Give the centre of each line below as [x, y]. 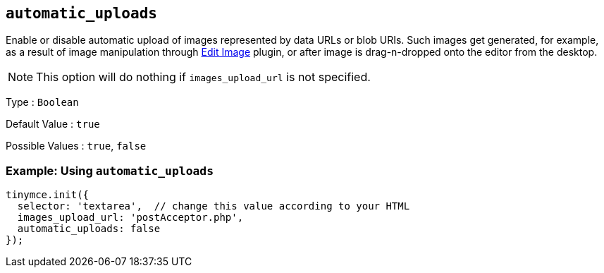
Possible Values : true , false [76, 146]
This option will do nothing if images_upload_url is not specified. [203, 77]
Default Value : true [53, 124]
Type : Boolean [42, 102]
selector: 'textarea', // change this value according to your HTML [214, 206]
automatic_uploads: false [89, 229]
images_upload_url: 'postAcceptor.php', [130, 218]
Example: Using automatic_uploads [110, 170]
